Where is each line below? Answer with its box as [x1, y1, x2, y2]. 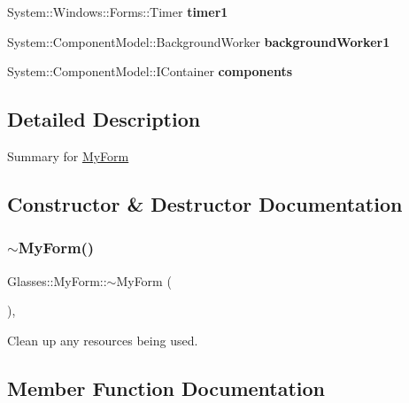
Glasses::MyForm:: [7, 271, 107, 290]
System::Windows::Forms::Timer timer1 [7, 3, 228, 20]
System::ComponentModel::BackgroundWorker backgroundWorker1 [7, 32, 390, 50]
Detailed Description [7, 105, 201, 133]
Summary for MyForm [7, 146, 129, 165]
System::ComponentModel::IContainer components [7, 62, 293, 81]
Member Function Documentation [7, 374, 326, 401]
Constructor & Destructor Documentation [7, 190, 403, 217]
